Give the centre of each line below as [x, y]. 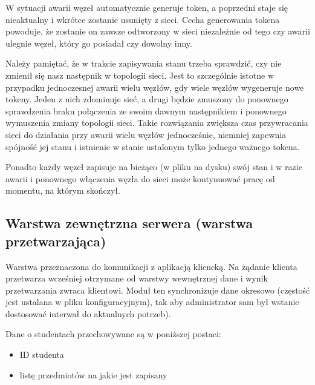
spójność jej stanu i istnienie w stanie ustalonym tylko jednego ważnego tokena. [153, 146]
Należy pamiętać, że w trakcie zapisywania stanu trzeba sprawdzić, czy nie [144, 63]
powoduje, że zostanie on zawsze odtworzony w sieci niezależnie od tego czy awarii [158, 31]
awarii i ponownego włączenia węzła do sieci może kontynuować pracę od [140, 178]
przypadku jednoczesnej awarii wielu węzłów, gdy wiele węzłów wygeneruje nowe [155, 87]
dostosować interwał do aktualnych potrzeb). [88, 313]
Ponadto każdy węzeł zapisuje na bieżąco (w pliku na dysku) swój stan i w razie [154, 167]
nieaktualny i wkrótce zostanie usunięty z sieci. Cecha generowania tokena [143, 19]
